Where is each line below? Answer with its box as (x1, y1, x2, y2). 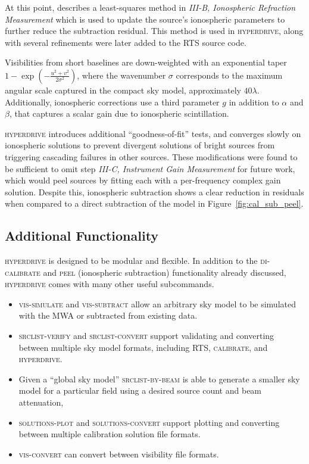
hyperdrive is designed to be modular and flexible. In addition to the (5, 254, 258, 267)
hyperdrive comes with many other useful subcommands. (5, 278, 214, 290)
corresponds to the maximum (176, 68, 283, 81)
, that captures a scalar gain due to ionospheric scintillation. (9, 107, 229, 120)
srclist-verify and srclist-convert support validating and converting (18, 329, 274, 342)
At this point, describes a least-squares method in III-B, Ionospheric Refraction (5, 1, 296, 13)
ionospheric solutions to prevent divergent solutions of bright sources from (5, 139, 275, 151)
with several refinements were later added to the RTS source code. (5, 36, 246, 48)
